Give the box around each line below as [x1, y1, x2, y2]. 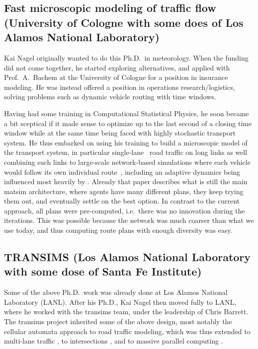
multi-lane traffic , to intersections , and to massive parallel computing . [4, 336, 223, 346]
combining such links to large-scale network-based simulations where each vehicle [4, 156, 251, 167]
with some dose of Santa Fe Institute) [4, 264, 202, 279]
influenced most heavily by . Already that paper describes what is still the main [4, 176, 248, 187]
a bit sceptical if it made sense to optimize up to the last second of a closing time [4, 118, 252, 128]
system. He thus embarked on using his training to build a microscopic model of [4, 137, 248, 147]
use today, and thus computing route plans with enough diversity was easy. [4, 225, 233, 235]
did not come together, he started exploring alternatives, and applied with [4, 62, 230, 72]
